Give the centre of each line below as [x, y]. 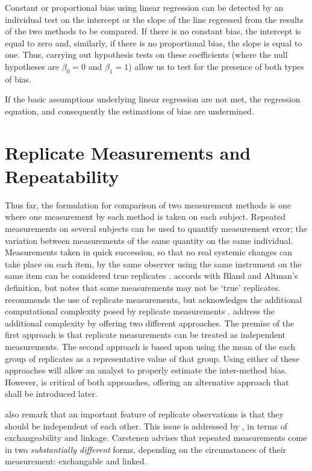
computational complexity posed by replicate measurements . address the [140, 311]
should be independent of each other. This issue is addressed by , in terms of [146, 426]
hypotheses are [32, 66]
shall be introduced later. [51, 394]
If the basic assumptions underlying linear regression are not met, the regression [153, 99]
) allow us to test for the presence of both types [216, 66]
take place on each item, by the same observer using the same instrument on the [153, 264]
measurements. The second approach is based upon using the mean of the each [150, 346]
